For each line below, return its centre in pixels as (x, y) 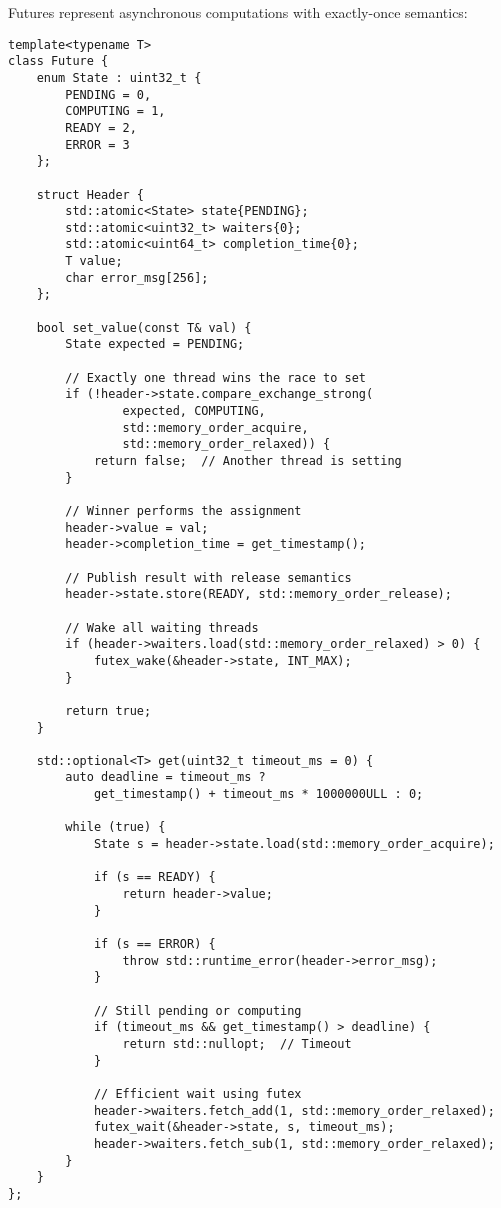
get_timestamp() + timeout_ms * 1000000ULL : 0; (258, 794)
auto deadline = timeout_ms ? (165, 777)
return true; (108, 710)
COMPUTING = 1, (115, 111)
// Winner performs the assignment (183, 510)
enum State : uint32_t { (119, 77)
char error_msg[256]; (137, 277)
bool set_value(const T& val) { (144, 327)
